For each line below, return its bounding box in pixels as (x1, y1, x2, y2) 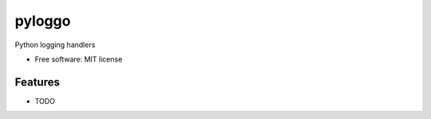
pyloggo (14, 12, 71, 30)
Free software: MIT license (34, 54, 123, 64)
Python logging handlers (14, 40, 96, 50)
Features (14, 75, 60, 89)
